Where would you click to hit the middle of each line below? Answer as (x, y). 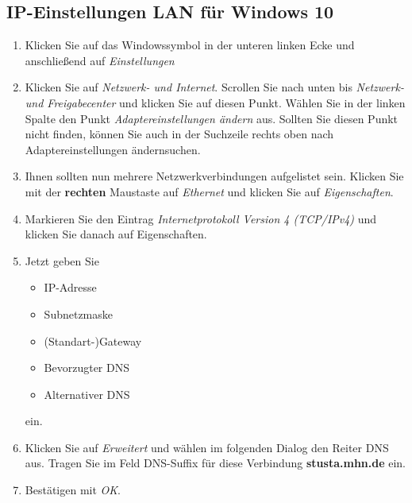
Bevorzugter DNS (87, 368)
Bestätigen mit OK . (73, 490)
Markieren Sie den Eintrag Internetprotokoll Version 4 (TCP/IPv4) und (201, 218)
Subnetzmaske (79, 313)
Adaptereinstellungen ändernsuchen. (113, 149)
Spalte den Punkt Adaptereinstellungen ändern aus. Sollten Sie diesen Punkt (212, 118)
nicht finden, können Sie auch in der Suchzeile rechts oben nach (179, 134)
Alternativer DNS (87, 394)
